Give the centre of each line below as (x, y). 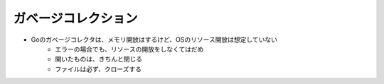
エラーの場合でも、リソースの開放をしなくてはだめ (129, 49)
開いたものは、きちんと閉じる (98, 59)
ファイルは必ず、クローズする (98, 69)
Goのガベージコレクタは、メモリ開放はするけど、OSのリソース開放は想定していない (154, 40)
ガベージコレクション (75, 18)
